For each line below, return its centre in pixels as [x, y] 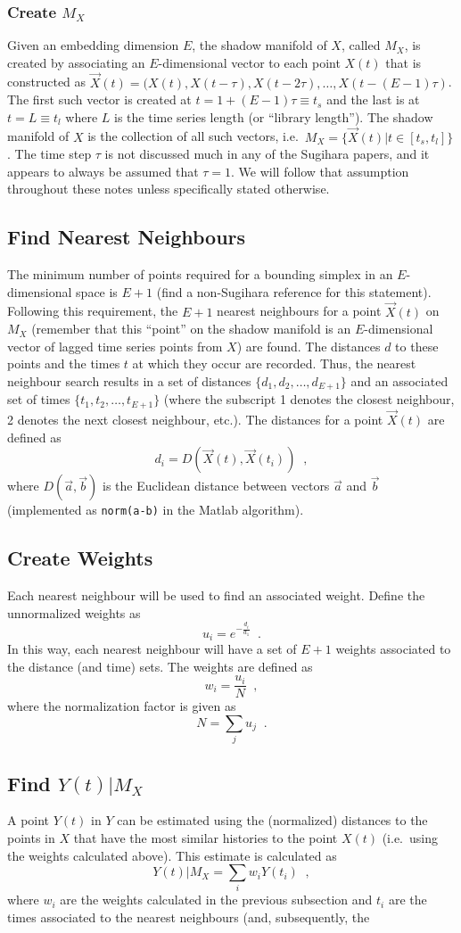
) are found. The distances [309, 346]
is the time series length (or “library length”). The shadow [274, 116]
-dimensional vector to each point [249, 62]
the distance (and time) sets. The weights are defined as [160, 666]
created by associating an [76, 62]
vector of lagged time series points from [115, 346]
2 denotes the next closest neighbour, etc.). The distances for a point [195, 420]
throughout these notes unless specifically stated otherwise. [169, 189]
